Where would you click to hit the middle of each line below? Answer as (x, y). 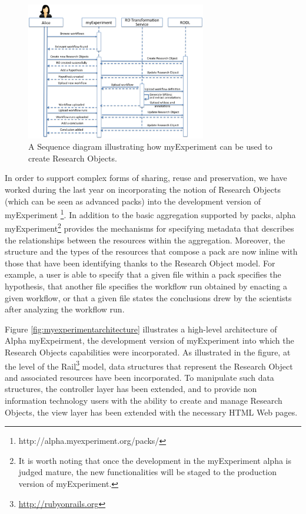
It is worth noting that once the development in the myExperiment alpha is (155, 460)
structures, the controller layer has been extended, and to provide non (131, 389)
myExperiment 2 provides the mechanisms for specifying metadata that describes (149, 228)
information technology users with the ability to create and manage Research (144, 401)
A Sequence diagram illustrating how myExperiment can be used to (150, 146)
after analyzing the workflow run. (65, 309)
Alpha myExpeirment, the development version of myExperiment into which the (149, 340)
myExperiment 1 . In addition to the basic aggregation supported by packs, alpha (150, 214)
